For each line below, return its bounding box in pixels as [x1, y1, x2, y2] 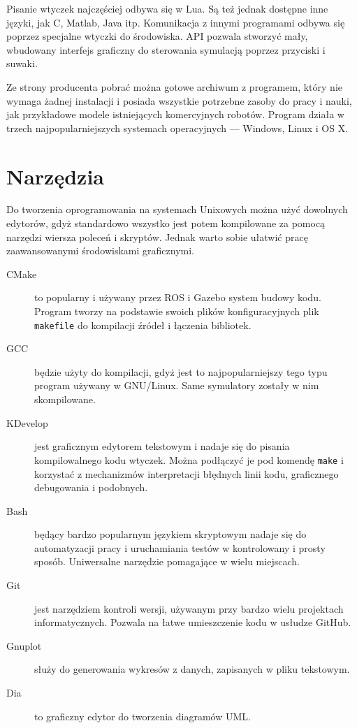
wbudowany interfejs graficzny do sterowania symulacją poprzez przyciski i [6, 42, 326, 57]
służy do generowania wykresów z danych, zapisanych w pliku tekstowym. [34, 662, 350, 676]
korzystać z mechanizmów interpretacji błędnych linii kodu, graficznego [34, 466, 339, 481]
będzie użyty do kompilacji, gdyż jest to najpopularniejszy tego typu [34, 364, 328, 379]
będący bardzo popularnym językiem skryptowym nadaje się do [34, 527, 307, 541]
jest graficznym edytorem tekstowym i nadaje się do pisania [34, 439, 290, 453]
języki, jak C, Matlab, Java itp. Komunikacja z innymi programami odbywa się [6, 15, 345, 29]
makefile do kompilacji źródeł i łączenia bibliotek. [34, 317, 252, 332]
